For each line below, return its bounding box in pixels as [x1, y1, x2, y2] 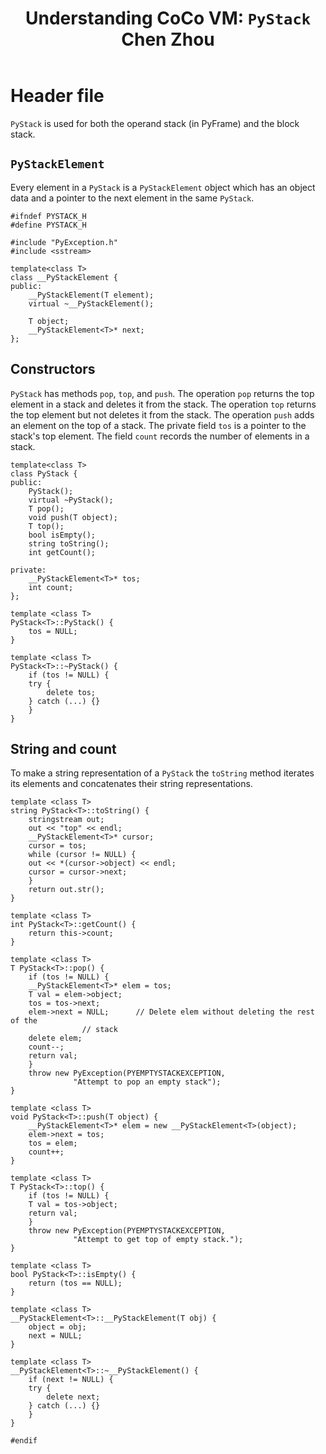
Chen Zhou [121, 28, 215, 51]
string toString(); [28, 538, 110, 549]
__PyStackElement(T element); [28, 290, 155, 300]
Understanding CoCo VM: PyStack [24, 7, 312, 30]
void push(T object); [28, 512, 118, 522]
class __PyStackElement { [10, 272, 118, 282]
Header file [10, 85, 105, 107]
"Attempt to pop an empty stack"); [73, 1077, 222, 1087]
